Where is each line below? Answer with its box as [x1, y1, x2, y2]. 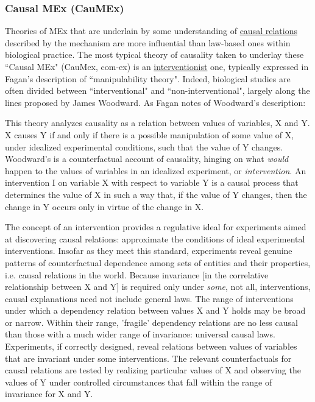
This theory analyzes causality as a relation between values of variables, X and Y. [5, 116, 310, 129]
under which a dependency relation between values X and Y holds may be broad [5, 304, 306, 317]
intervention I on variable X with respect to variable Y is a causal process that [5, 176, 299, 189]
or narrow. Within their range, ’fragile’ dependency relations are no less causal [5, 316, 298, 328]
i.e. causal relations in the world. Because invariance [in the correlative [5, 268, 269, 281]
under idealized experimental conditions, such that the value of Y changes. [5, 140, 283, 153]
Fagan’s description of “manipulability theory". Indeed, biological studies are [5, 72, 291, 85]
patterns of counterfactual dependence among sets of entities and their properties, [5, 256, 311, 269]
